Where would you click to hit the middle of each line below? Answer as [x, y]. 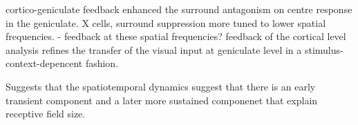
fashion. [102, 63]
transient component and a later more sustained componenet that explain [162, 100]
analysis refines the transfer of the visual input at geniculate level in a [154, 49]
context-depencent [44, 63]
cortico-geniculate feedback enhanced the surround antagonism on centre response [179, 9]
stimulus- [324, 49]
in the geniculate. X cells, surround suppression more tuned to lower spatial [166, 22]
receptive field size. [46, 114]
